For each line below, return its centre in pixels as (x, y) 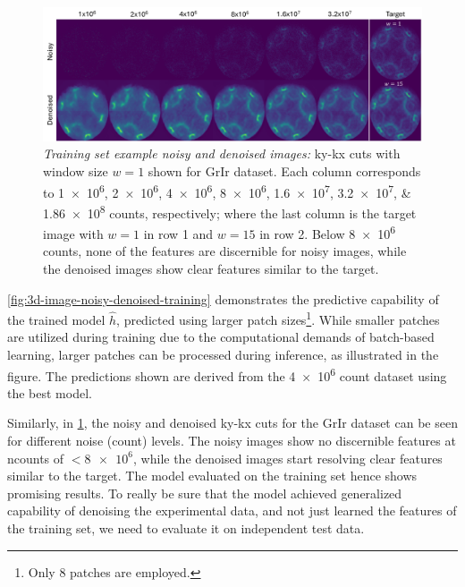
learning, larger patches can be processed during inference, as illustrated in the (223, 355)
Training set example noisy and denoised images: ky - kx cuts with (222, 153)
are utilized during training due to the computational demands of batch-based (221, 337)
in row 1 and (178, 233)
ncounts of (36, 458)
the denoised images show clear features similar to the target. (211, 269)
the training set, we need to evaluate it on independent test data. (186, 528)
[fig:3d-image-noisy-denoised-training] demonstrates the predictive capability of (223, 298)
